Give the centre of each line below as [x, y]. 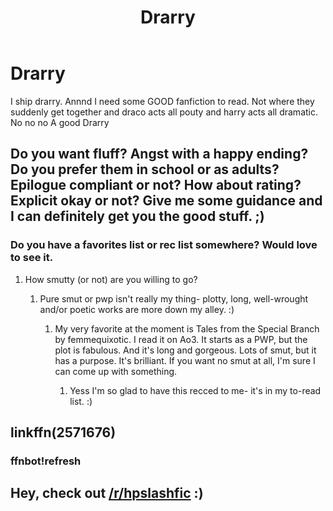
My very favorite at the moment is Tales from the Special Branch [187, 328]
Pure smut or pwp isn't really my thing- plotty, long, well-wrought [174, 298]
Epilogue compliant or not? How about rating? [156, 185]
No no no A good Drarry [60, 122]
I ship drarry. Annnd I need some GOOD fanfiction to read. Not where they [162, 101]
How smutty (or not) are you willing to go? [111, 279]
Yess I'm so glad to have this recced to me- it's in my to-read [195, 390]
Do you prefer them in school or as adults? [145, 169]
